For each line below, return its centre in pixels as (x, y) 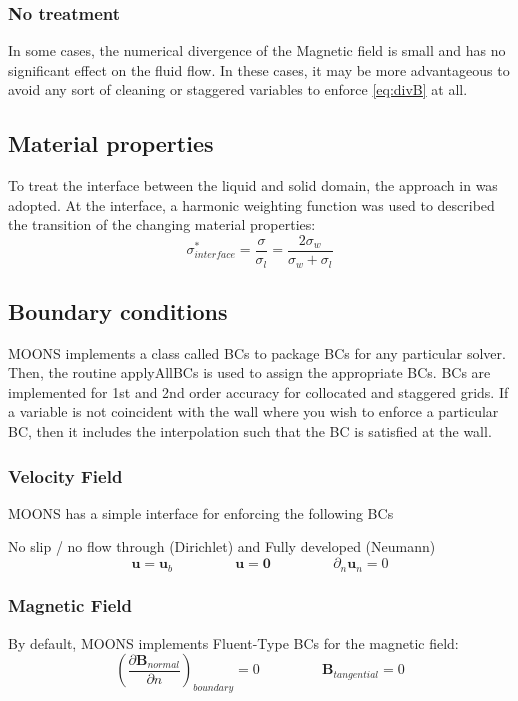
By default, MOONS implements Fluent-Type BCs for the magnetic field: (233, 642)
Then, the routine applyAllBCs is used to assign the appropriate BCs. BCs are (249, 372)
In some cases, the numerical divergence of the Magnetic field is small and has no (257, 50)
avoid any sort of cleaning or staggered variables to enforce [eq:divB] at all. (238, 89)
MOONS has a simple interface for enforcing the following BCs (201, 512)
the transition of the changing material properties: (162, 224)
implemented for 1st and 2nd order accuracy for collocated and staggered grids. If (258, 391)
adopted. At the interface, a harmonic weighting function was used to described (251, 204)
